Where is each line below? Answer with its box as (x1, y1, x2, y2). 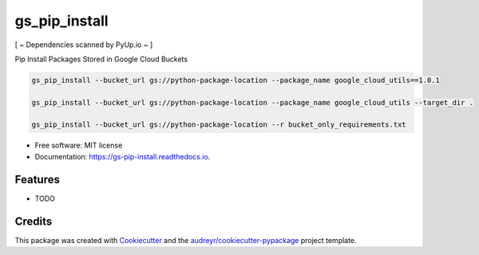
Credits (14, 214, 53, 228)
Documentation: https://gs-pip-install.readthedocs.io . (34, 151, 211, 161)
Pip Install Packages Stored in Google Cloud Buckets (14, 54, 188, 64)
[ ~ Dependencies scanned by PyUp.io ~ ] (14, 40, 153, 49)
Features (14, 172, 60, 186)
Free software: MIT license (34, 140, 123, 151)
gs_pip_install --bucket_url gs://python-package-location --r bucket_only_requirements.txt (31, 120, 406, 129)
